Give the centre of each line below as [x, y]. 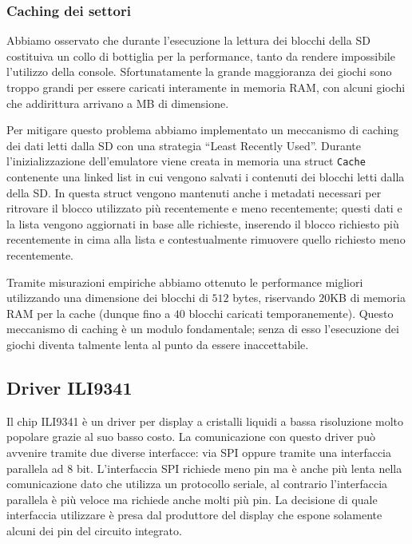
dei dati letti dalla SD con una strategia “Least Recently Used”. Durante [184, 145]
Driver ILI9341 [69, 387]
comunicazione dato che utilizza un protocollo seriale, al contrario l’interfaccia [197, 484]
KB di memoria [368, 298]
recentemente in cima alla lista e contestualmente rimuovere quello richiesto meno [206, 239]
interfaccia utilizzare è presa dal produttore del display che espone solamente [194, 515]
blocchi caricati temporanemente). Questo [291, 313]
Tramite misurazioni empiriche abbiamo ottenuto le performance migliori [185, 282]
